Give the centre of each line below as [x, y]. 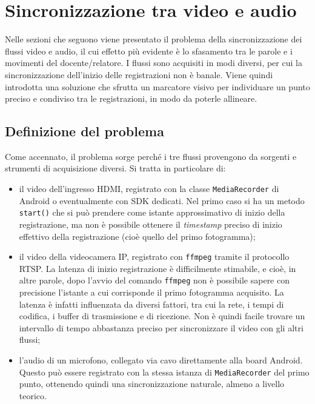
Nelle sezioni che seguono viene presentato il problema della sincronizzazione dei [154, 39]
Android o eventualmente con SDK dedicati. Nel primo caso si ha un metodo [162, 200]
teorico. [33, 395]
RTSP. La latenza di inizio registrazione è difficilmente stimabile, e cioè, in [157, 268]
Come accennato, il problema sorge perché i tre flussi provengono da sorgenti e [151, 156]
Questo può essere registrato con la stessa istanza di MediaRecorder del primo [164, 372]
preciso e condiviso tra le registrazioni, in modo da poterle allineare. [131, 98]
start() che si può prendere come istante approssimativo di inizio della [152, 212]
